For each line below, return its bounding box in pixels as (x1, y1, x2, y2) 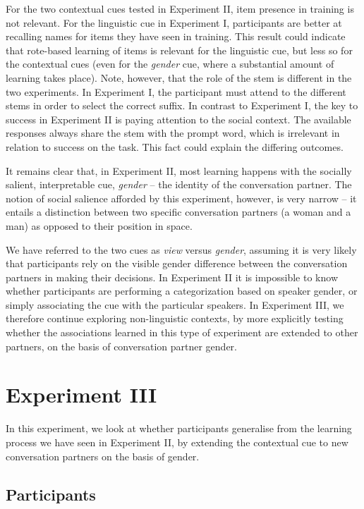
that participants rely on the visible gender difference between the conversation (6, 256, 348, 271)
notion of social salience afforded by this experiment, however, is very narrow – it (6, 190, 357, 205)
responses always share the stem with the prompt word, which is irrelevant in (6, 125, 340, 140)
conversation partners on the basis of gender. (6, 448, 200, 463)
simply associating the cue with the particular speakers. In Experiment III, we (6, 297, 344, 312)
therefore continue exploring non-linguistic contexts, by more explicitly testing (6, 311, 344, 326)
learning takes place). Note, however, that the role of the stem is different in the (6, 70, 352, 85)
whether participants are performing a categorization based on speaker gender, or (6, 283, 358, 298)
